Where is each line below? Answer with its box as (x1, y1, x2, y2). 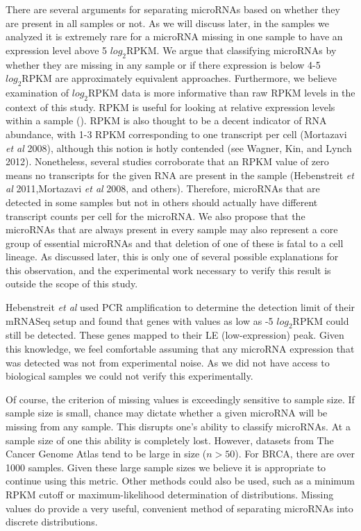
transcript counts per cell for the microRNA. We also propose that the (6, 208, 305, 223)
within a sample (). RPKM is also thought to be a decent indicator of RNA (6, 113, 327, 128)
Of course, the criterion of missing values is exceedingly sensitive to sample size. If (6, 391, 355, 406)
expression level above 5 (6, 42, 108, 57)
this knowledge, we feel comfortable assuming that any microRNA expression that (6, 342, 355, 356)
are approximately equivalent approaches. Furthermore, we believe (55, 71, 337, 85)
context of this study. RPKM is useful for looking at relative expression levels (6, 99, 335, 114)
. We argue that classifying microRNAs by (156, 42, 337, 57)
